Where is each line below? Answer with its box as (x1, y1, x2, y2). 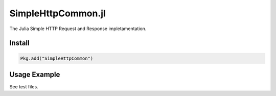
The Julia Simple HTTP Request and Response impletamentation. (9, 26, 147, 32)
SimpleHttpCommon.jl (9, 8, 106, 19)
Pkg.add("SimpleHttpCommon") (20, 55, 94, 61)
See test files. (9, 84, 38, 90)
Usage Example (9, 70, 60, 79)
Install (9, 39, 30, 47)
